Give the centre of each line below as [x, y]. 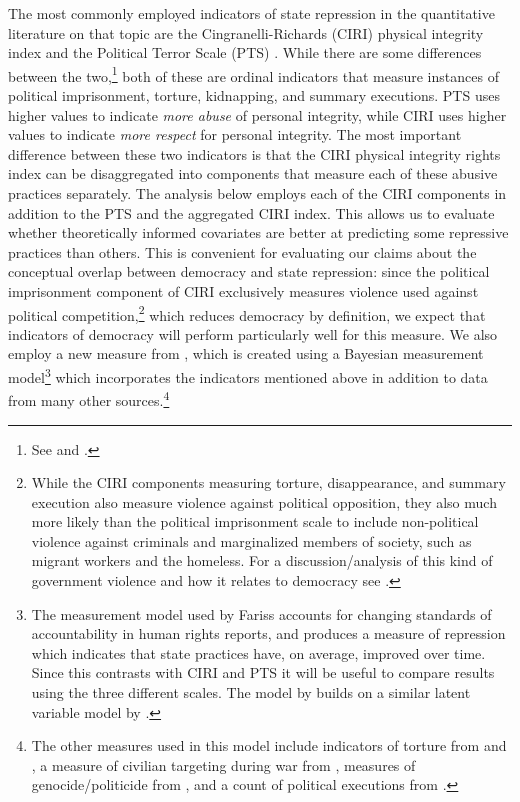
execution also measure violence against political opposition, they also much [264, 501]
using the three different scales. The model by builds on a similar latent [251, 692]
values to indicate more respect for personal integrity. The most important [235, 134]
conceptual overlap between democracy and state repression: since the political [249, 271]
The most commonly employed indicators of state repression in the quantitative [251, 13]
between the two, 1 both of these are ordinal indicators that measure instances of [253, 74]
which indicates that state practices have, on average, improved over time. [258, 652]
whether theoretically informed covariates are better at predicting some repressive [258, 232]
